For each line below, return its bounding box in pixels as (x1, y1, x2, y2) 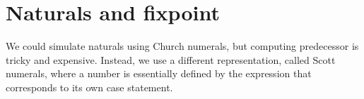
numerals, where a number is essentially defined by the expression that (6, 66, 312, 81)
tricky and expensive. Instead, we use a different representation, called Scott (6, 52, 336, 67)
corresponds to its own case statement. (6, 79, 173, 94)
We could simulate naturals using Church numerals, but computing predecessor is (6, 39, 359, 53)
